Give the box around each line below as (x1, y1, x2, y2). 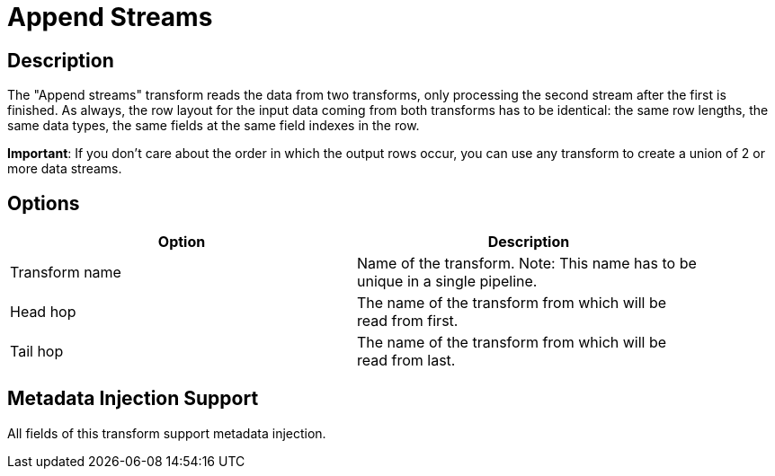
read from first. (357, 312, 459, 331)
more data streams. (7, 161, 122, 177)
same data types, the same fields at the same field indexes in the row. (7, 118, 420, 134)
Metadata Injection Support (7, 387, 259, 410)
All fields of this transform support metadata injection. (7, 425, 326, 441)
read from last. (357, 351, 456, 370)
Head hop (10, 303, 76, 322)
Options (7, 191, 80, 215)
